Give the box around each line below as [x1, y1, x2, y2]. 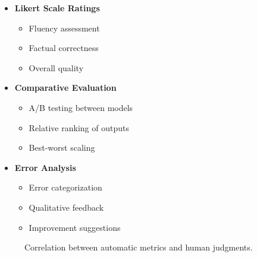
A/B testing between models [29, 101, 133, 113]
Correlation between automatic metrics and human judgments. [24, 241, 253, 253]
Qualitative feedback [29, 201, 104, 213]
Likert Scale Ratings [14, 2, 100, 14]
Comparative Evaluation [14, 81, 117, 94]
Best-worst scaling [29, 141, 95, 154]
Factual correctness [29, 42, 99, 54]
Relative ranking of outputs [29, 121, 129, 134]
